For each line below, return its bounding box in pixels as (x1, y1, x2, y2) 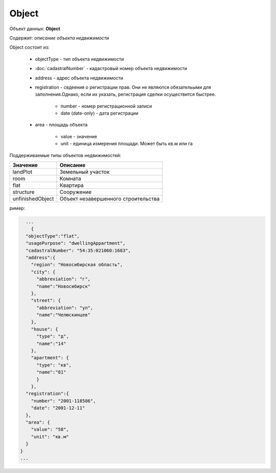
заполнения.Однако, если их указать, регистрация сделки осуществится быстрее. (35, 91, 216, 97)
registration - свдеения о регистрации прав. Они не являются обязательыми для (35, 84, 212, 90)
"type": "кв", (36, 362, 72, 368)
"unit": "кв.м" (31, 434, 69, 440)
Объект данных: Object (9, 26, 61, 32)
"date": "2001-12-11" (31, 405, 85, 411)
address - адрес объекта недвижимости (35, 75, 124, 81)
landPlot (12, 168, 33, 176)
